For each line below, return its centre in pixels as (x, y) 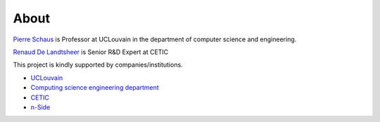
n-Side (40, 107)
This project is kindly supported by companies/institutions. (98, 65)
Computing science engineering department (95, 88)
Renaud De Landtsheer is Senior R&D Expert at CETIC (91, 52)
